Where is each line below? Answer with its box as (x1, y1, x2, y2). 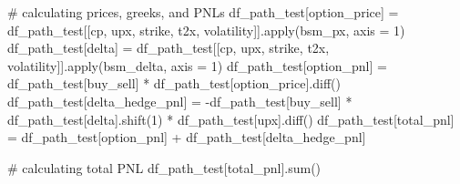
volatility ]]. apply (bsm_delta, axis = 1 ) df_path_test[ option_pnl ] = (7, 56, 387, 75)
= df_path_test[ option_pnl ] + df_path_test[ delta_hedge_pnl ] (7, 128, 366, 147)
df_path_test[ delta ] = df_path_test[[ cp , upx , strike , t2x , (7, 38, 330, 57)
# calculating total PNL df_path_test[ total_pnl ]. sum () (7, 158, 322, 177)
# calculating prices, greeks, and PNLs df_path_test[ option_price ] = (7, 3, 399, 21)
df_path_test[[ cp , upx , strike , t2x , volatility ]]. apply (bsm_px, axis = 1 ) (7, 20, 405, 39)
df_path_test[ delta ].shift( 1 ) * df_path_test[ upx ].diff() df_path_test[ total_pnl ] (7, 109, 455, 128)
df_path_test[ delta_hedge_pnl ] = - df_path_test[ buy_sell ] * (7, 91, 353, 110)
